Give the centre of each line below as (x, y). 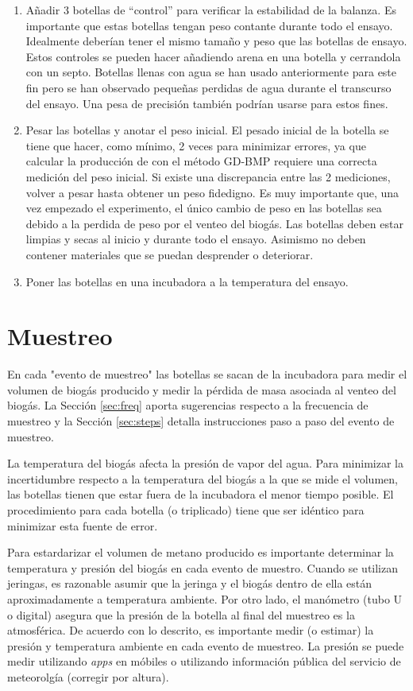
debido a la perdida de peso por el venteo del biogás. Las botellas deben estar (214, 223)
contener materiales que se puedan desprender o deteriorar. (170, 254)
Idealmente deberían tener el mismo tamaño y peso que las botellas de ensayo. (216, 41)
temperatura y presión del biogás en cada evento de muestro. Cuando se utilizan (203, 567)
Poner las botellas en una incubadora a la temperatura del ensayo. (187, 281)
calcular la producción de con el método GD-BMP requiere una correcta (201, 161)
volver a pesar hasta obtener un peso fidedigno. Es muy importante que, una (212, 192)
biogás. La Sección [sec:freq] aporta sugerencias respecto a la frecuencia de (188, 405)
